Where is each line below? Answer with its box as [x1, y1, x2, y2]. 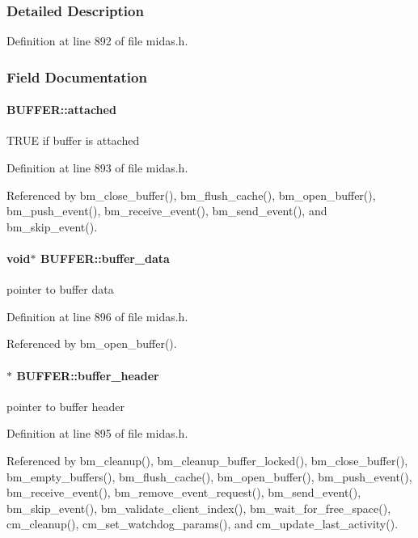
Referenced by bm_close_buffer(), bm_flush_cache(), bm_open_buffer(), [6, 186, 376, 203]
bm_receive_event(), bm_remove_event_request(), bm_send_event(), [6, 484, 361, 501]
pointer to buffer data [6, 281, 114, 298]
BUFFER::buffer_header [16, 366, 159, 383]
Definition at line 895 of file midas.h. [6, 425, 188, 442]
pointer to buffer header [6, 397, 125, 414]
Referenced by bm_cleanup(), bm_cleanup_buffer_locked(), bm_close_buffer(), [6, 451, 408, 468]
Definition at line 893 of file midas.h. [6, 159, 188, 176]
